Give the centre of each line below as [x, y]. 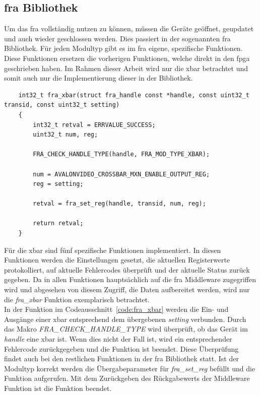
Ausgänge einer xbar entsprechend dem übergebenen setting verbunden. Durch [125, 319]
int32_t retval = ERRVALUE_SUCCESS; [94, 125]
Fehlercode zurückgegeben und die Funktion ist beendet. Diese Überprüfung [121, 348]
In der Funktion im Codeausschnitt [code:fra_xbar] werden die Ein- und [116, 309]
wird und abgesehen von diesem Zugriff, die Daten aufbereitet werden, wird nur [127, 289]
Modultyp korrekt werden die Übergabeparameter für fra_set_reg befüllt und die [130, 368]
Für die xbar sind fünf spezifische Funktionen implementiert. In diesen [113, 250]
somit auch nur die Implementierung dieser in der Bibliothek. [99, 78]
